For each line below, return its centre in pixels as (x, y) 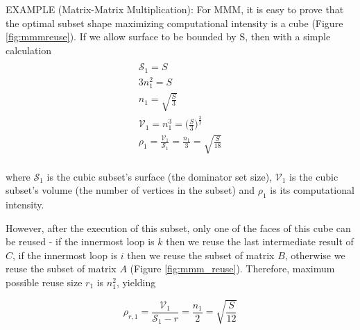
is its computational (312, 190)
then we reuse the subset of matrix (201, 255)
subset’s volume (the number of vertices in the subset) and (130, 190)
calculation (29, 50)
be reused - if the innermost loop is (80, 241)
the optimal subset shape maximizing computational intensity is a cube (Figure (174, 23)
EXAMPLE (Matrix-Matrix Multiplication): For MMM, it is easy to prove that (175, 9)
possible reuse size (44, 282)
